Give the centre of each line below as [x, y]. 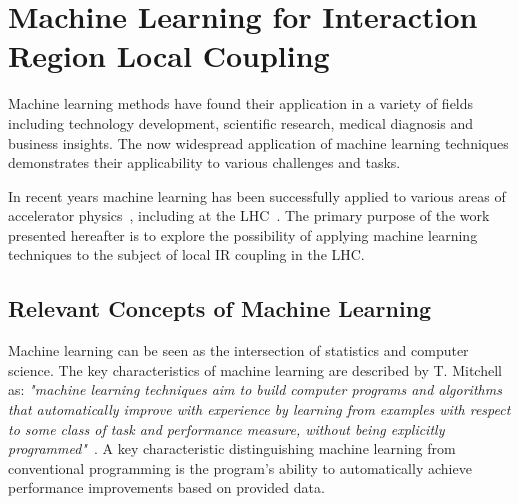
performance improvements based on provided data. [166, 487]
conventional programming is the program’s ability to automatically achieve [240, 467]
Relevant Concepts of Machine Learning [220, 308]
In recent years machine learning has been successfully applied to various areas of [257, 195]
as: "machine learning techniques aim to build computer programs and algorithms [255, 389]
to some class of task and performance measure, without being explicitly [226, 428]
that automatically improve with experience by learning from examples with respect [259, 409]
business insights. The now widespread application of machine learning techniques [258, 142]
